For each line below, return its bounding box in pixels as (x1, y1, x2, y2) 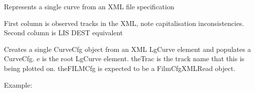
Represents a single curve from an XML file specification (4, 1, 174, 11)
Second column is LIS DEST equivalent (4, 27, 123, 38)
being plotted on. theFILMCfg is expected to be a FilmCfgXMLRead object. (4, 63, 236, 73)
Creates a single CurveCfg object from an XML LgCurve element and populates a (4, 44, 251, 54)
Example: (4, 79, 32, 90)
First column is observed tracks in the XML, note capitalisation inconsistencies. (4, 18, 244, 28)
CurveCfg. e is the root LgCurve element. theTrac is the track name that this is (4, 53, 245, 64)
